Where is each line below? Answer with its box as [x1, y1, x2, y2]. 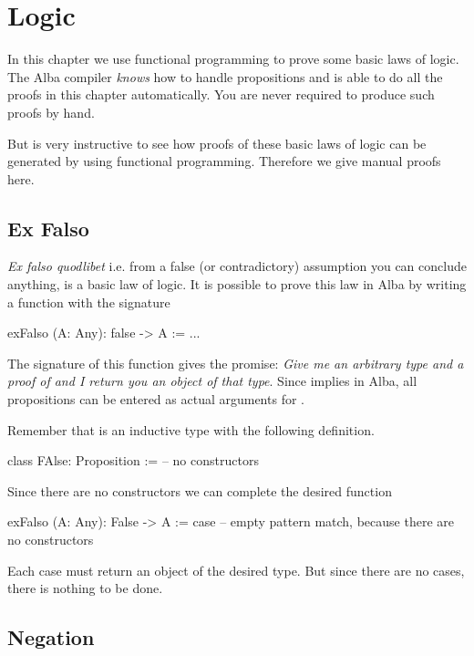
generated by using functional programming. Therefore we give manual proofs [7, 151, 441, 171]
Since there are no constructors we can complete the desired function [7, 481, 392, 500]
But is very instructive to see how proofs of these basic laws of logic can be [7, 133, 427, 152]
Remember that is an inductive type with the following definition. [7, 420, 375, 439]
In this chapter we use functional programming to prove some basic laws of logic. [7, 49, 459, 68]
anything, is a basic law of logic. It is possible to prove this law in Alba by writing [7, 275, 467, 294]
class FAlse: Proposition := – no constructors [7, 451, 259, 470]
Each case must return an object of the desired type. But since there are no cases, [7, 560, 465, 579]
